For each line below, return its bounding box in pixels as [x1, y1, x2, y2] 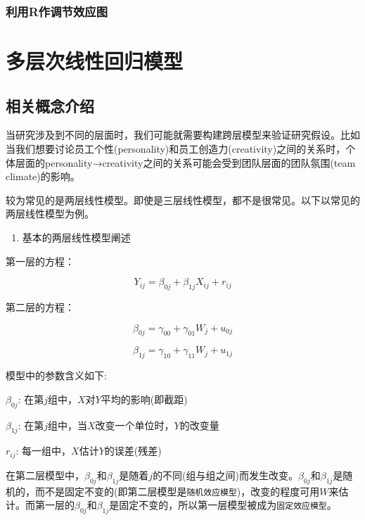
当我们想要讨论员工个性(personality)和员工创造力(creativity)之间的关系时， [6, 141, 346, 156]
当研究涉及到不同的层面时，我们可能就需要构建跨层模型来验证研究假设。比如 [6, 127, 360, 142]
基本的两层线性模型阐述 [22, 229, 131, 244]
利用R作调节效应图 [6, 2, 108, 20]
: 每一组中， [15, 443, 72, 458]
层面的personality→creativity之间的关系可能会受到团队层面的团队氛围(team [15, 155, 356, 170]
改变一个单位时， [95, 417, 174, 432]
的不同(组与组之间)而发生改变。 [153, 467, 299, 482]
